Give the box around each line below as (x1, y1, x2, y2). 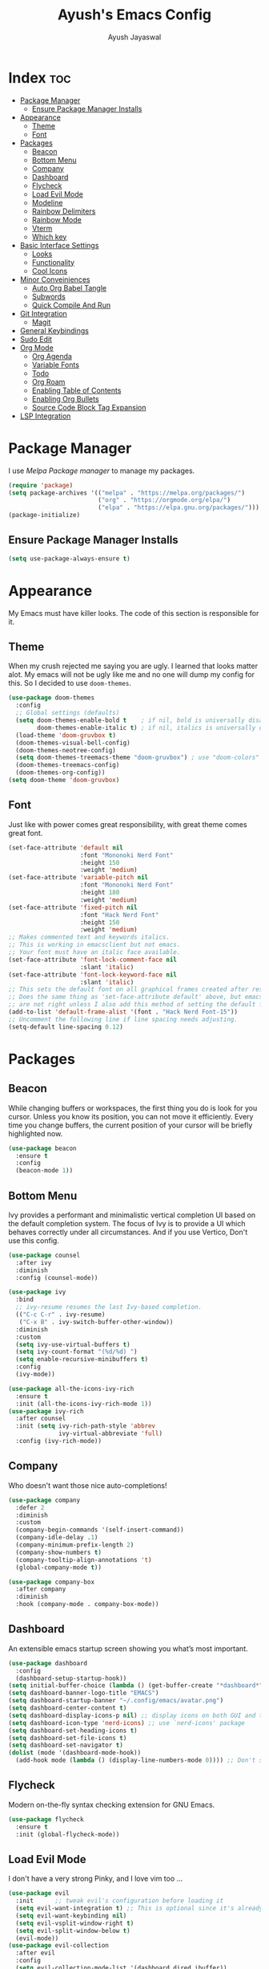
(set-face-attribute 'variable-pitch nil (8, 874, 149, 882)
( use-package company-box (8, 1578, 94, 1586)
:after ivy (15, 1258, 52, 1266)
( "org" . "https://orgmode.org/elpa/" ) (97, 496, 231, 504)
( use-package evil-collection (8, 1942, 110, 1950)
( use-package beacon (8, 1144, 78, 1152)
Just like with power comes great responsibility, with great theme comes (8, 819, 247, 829)
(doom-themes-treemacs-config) (15, 761, 120, 769)
